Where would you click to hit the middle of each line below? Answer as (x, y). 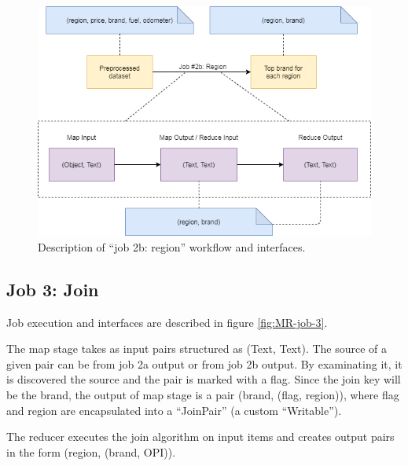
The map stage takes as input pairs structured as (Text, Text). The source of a (197, 349)
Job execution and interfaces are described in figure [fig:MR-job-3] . (167, 322)
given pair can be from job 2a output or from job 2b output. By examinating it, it (204, 363)
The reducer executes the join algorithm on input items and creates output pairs (200, 437)
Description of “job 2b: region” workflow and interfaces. (172, 246)
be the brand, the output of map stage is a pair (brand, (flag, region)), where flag (203, 394)
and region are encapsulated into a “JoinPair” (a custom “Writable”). (174, 410)
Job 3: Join (53, 289)
